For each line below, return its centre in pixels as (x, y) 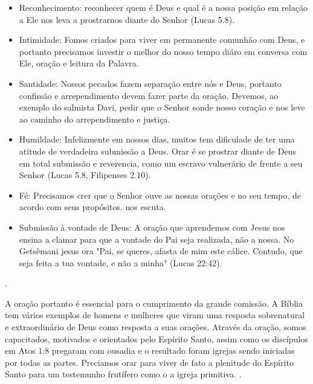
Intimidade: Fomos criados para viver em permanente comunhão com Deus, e (162, 40)
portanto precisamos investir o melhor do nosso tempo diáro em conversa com (163, 51)
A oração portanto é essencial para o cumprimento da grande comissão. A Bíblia (154, 303)
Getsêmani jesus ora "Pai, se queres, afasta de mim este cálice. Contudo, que (161, 251)
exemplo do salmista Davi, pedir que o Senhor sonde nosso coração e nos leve (162, 107)
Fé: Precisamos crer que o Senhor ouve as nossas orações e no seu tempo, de (160, 195)
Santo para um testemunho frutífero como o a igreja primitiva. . (123, 374)
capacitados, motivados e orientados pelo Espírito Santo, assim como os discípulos (156, 338)
